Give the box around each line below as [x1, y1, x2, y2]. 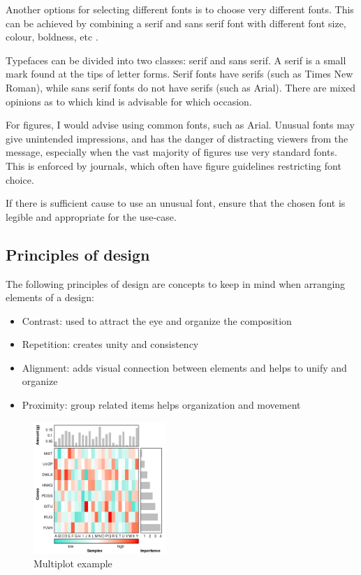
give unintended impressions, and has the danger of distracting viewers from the [6, 131, 348, 145]
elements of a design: [6, 290, 94, 305]
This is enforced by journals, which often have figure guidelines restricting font [6, 158, 341, 173]
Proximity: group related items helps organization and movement [22, 398, 301, 412]
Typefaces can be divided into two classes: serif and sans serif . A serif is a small [6, 52, 346, 67]
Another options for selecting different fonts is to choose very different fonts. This [6, 2, 354, 16]
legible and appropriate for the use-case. [6, 209, 177, 224]
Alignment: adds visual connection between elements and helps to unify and [22, 360, 347, 374]
